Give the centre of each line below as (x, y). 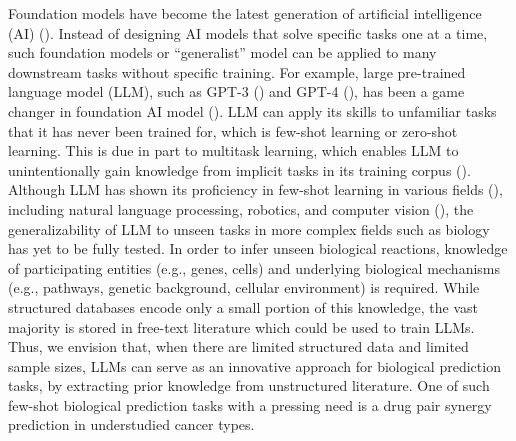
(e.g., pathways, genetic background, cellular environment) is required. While (244, 287)
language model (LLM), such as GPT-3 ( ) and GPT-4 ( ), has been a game (236, 91)
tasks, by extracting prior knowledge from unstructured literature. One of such (249, 385)
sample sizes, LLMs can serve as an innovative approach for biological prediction (254, 365)
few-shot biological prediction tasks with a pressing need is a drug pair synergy (250, 404)
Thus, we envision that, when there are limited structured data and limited (238, 346)
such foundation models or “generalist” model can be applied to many (222, 52)
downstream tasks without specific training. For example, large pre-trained (237, 71)
